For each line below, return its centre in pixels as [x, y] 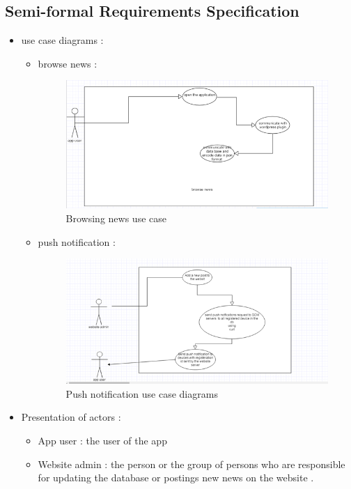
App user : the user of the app [102, 441]
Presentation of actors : [71, 417]
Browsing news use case [116, 218]
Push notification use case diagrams [142, 393]
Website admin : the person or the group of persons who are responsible [192, 464]
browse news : [68, 63]
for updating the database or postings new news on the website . [176, 478]
